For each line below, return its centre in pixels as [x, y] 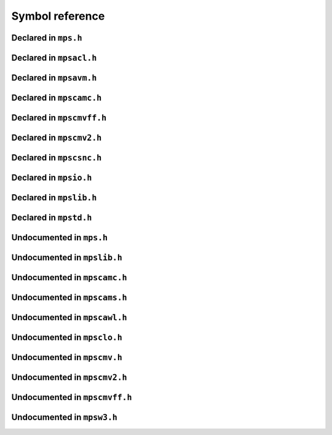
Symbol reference [58, 16]
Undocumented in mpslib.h [67, 258]
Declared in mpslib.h [54, 198]
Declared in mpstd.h [52, 218]
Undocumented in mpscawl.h [69, 317]
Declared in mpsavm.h [54, 78]
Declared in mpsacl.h [54, 57]
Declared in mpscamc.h [57, 98]
